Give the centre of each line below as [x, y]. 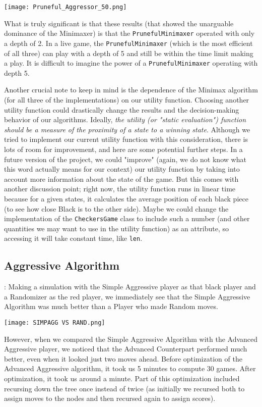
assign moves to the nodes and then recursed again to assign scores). [110, 398]
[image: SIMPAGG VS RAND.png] [55, 323]
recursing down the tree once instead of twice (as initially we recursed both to [124, 388]
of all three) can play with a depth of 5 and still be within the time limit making [129, 53]
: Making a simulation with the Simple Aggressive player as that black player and [130, 287]
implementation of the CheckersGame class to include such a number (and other [127, 218]
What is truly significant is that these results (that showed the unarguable [119, 23]
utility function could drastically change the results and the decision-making [122, 109]
